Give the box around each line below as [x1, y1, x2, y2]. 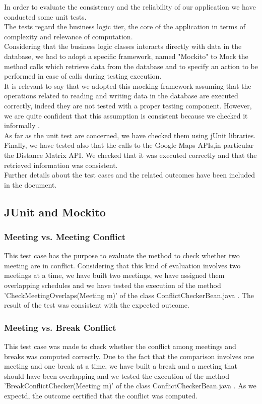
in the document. [4, 179, 57, 190]
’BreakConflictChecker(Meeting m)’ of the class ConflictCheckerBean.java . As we [4, 380, 256, 391]
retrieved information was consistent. [4, 159, 118, 170]
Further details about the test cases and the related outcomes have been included [4, 169, 255, 180]
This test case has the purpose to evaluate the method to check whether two [4, 250, 240, 261]
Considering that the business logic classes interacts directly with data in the [4, 41, 242, 51]
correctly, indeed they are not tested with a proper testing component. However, [4, 100, 252, 110]
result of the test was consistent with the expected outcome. [4, 300, 189, 310]
